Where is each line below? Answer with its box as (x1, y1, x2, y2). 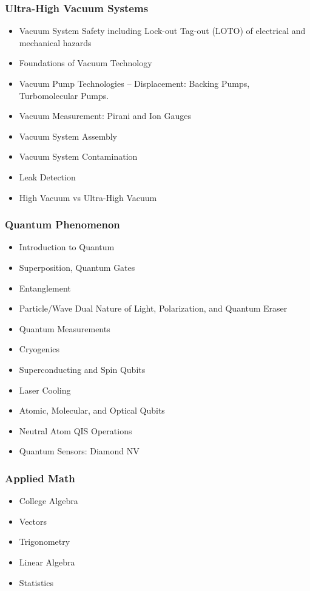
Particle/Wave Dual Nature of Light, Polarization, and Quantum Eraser (19, 302, 288, 315)
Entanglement (19, 281, 71, 294)
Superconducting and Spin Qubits (19, 363, 146, 375)
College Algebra (19, 494, 78, 507)
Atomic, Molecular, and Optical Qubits (19, 404, 165, 417)
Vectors (19, 514, 47, 527)
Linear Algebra (19, 555, 75, 568)
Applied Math (5, 470, 75, 485)
